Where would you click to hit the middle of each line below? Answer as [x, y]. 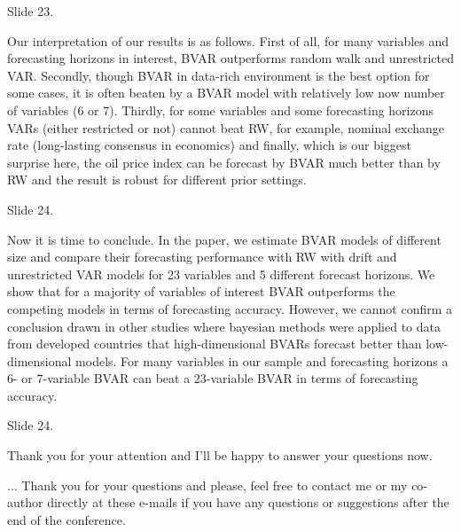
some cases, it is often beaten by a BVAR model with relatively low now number [226, 93]
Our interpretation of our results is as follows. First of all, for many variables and [228, 40]
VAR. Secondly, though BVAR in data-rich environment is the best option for [219, 75]
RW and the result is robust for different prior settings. [157, 180]
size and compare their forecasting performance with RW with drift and [202, 257]
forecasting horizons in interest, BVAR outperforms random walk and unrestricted [230, 58]
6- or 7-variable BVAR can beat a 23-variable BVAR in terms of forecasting [213, 378]
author [25, 502]
